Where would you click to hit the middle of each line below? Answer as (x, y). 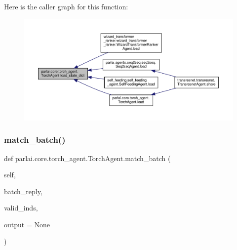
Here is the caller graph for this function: (66, 6)
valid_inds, (21, 208)
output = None (27, 224)
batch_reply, (23, 191)
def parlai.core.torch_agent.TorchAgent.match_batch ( (87, 158)
